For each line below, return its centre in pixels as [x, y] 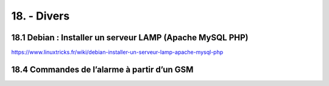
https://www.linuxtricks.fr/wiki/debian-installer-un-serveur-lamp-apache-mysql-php [117, 52]
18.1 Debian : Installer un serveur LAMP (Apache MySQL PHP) [130, 38]
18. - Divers [41, 16]
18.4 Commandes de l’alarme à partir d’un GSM [102, 69]
